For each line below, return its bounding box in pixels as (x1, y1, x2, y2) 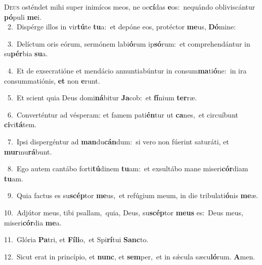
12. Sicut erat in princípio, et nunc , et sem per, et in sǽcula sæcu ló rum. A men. (4, 251, 255, 261)
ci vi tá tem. (4, 119, 37, 130)
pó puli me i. (4, 11, 42, 22)
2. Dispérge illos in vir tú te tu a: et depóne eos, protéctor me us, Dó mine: (7, 21, 236, 32)
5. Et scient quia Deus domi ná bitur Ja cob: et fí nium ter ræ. (7, 92, 197, 103)
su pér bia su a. (4, 48, 48, 59)
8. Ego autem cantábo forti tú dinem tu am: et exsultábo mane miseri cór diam (7, 163, 248, 174)
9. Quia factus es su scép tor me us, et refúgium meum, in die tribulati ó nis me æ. (7, 190, 258, 201)
